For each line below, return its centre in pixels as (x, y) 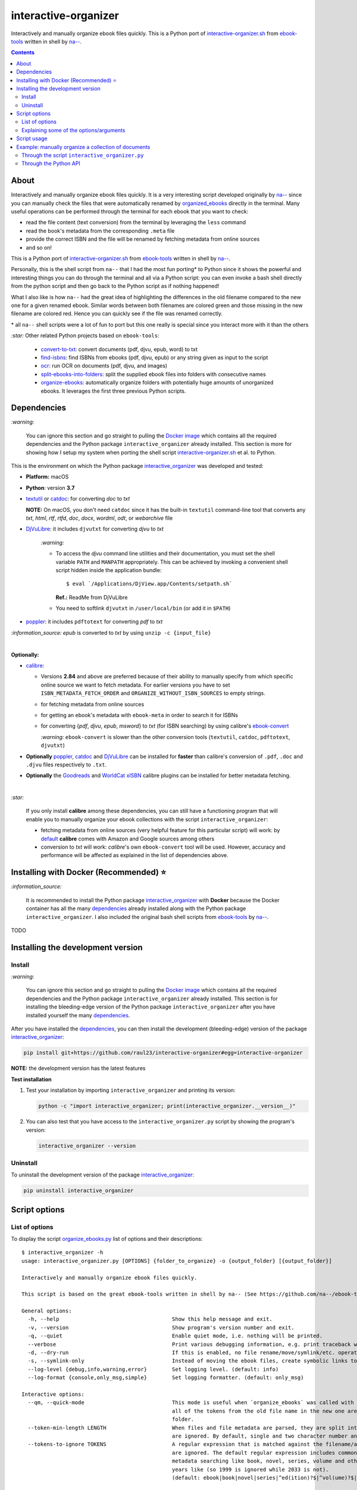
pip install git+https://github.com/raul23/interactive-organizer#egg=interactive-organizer (163, 1053)
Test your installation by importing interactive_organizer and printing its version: (131, 1090)
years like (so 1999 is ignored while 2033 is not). (250, 1469)
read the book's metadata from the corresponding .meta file (100, 231)
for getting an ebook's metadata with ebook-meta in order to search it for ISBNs (139, 715)
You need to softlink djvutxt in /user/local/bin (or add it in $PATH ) (143, 609)
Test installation (31, 1079)
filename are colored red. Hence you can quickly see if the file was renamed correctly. (117, 313)
